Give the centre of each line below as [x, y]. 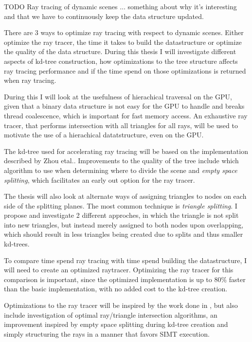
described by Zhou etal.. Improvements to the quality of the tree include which [121, 161]
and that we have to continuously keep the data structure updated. [104, 16]
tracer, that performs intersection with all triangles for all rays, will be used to [121, 125]
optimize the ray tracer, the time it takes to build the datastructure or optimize [123, 42]
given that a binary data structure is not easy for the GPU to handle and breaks [124, 106]
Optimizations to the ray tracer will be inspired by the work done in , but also [121, 305]
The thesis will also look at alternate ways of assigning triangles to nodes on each [125, 196]
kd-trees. [17, 244]
